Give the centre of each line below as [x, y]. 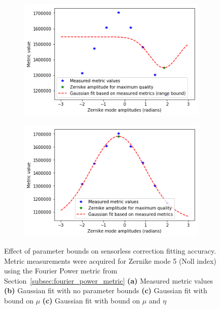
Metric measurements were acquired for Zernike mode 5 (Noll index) [110, 260]
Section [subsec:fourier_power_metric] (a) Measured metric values [109, 280]
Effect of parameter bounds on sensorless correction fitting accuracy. [110, 251]
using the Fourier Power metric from [61, 271]
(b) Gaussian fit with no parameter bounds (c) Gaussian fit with [106, 290]
